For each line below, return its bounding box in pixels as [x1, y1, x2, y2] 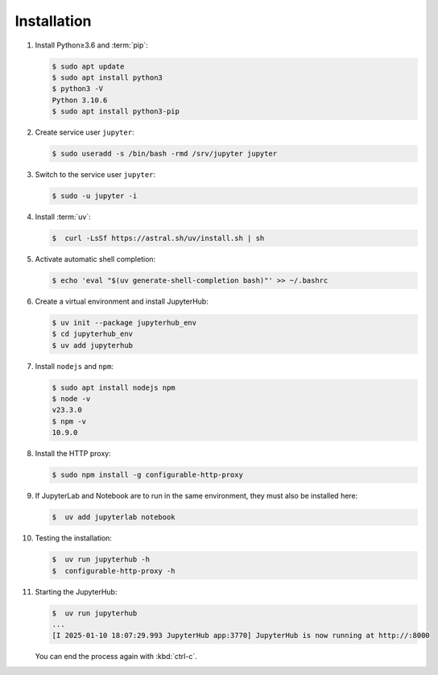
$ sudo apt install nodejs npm [52, 383, 176, 392]
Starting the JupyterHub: [35, 586, 118, 596]
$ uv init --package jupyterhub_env [52, 318, 197, 327]
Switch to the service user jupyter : [35, 170, 156, 180]
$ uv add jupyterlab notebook [52, 512, 176, 522]
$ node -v [52, 395, 91, 404]
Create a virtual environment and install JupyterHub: [35, 296, 209, 306]
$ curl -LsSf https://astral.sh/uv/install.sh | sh [52, 234, 265, 242]
